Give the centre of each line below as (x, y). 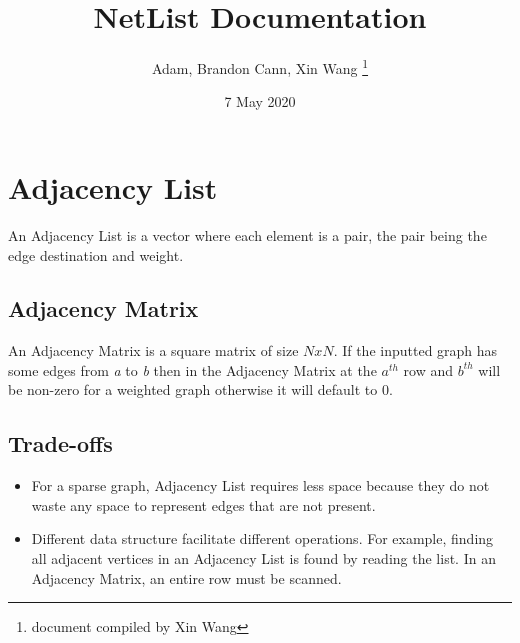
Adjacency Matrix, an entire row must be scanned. (186, 577)
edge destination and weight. (96, 254)
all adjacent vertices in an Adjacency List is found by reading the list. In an (263, 558)
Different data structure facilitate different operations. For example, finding (262, 538)
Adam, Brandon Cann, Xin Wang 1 (260, 66)
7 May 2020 (260, 101)
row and (428, 369)
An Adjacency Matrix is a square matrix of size (153, 350)
